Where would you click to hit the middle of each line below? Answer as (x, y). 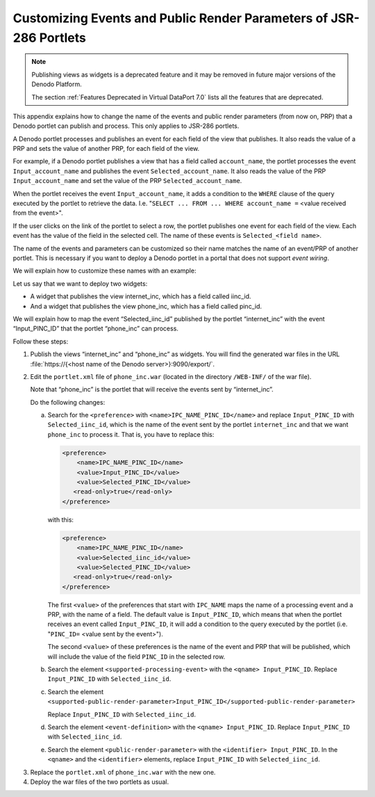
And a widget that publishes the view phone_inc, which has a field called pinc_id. (146, 306)
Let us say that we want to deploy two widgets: (80, 283)
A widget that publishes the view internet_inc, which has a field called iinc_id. (141, 296)
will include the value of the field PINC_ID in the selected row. (136, 657)
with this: (61, 520)
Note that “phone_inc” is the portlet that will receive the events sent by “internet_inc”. (152, 389)
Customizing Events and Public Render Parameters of (170, 18)
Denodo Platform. (57, 84)
